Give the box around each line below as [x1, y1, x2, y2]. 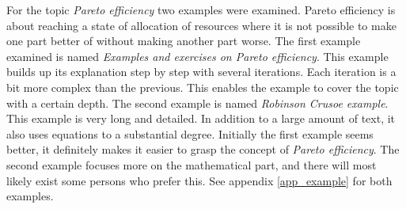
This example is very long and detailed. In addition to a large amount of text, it [6, 110, 396, 127]
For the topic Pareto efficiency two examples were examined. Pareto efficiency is [6, 2, 396, 17]
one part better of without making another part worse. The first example [6, 32, 361, 49]
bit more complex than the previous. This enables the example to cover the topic [6, 78, 399, 95]
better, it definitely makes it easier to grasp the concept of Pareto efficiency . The [6, 141, 400, 158]
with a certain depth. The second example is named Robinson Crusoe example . [6, 94, 389, 111]
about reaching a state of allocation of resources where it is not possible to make [6, 17, 397, 33]
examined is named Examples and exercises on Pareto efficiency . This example [6, 47, 389, 64]
